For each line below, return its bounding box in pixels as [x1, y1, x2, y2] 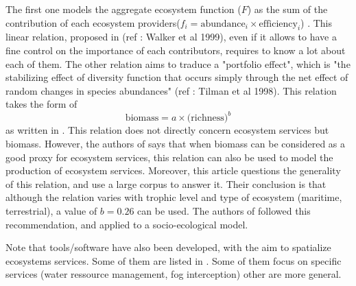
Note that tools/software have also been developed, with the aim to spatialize [5, 240, 331, 254]
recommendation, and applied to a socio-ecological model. [5, 217, 248, 231]
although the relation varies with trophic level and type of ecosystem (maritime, [5, 190, 342, 204]
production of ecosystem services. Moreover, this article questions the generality [5, 163, 341, 178]
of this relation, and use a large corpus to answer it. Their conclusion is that [5, 176, 327, 191]
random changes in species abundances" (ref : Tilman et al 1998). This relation [5, 83, 337, 97]
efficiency [259, 19, 298, 29]
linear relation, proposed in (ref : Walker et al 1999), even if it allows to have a [5, 29, 337, 44]
